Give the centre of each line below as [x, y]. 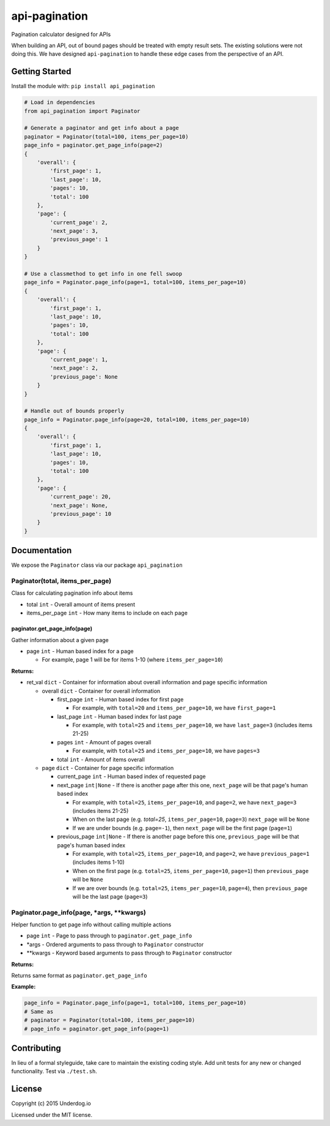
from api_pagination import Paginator [82, 111]
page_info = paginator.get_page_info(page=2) [94, 145]
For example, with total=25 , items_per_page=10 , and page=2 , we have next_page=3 [185, 802]
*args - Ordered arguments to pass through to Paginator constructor [115, 944]
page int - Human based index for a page [80, 651]
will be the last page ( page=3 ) [110, 896]
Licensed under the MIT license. [52, 1114]
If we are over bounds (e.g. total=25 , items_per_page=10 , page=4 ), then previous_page [190, 888]
